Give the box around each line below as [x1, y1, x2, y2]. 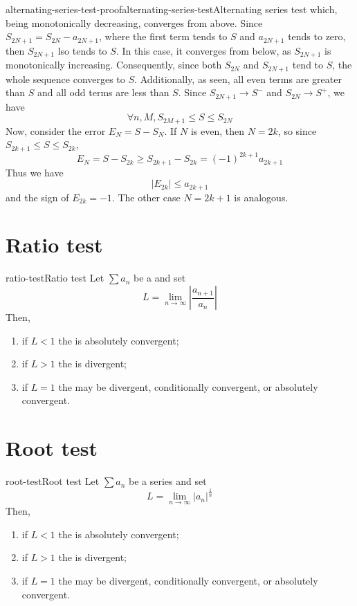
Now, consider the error [6, 123, 106, 138]
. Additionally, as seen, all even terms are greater [134, 71, 342, 86]
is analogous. [234, 190, 289, 204]
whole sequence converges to [6, 71, 125, 86]
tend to [292, 57, 324, 72]
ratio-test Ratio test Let [6, 270, 104, 285]
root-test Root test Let [6, 474, 100, 488]
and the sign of [6, 190, 69, 204]
